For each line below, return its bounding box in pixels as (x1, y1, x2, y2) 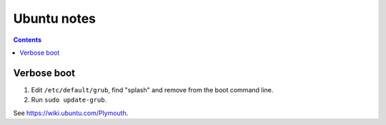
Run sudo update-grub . (31, 96, 107, 104)
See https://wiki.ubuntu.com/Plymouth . (13, 109, 129, 117)
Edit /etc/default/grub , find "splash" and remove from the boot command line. (31, 85, 274, 94)
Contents (13, 36, 42, 44)
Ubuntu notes (13, 11, 96, 26)
